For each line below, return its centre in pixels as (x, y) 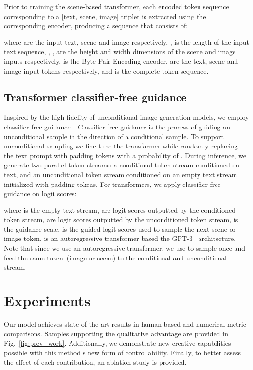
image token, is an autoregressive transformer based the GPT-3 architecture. (120, 238)
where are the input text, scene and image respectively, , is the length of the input (126, 42)
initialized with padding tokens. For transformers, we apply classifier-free (112, 184)
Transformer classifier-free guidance (95, 97)
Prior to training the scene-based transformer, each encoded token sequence (117, 6)
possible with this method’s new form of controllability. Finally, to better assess (123, 352)
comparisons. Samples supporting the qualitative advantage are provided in (116, 333)
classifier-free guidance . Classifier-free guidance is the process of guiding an (117, 126)
